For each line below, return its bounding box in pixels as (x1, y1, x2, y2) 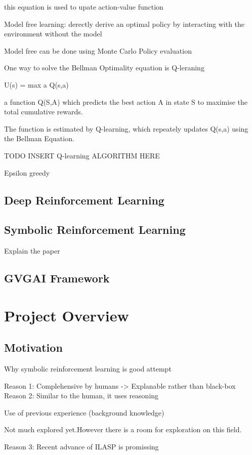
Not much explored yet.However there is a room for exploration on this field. (4, 424, 242, 435)
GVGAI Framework (4, 270, 110, 286)
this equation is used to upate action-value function (4, 2, 163, 12)
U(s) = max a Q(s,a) (4, 79, 69, 90)
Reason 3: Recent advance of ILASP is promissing (4, 441, 159, 452)
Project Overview (4, 305, 129, 325)
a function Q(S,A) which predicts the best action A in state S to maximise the (4, 96, 247, 107)
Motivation (4, 340, 63, 355)
